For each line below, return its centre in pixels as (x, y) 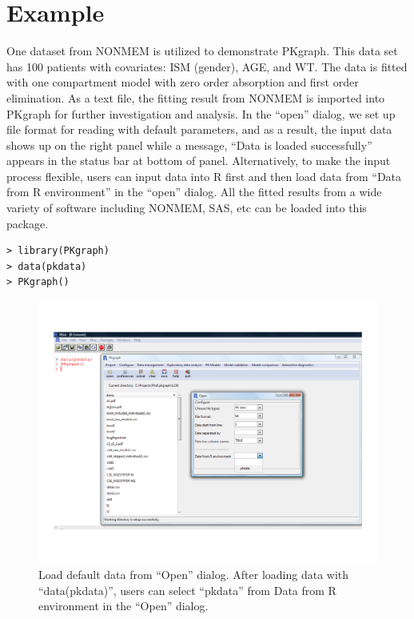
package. (28, 223)
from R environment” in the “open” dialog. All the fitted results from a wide (194, 192)
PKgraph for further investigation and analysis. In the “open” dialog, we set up (201, 113)
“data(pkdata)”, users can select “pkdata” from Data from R (187, 590)
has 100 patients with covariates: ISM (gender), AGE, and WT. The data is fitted (207, 66)
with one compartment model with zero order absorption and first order (183, 82)
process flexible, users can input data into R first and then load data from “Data (204, 176)
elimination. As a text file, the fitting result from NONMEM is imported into (196, 97)
